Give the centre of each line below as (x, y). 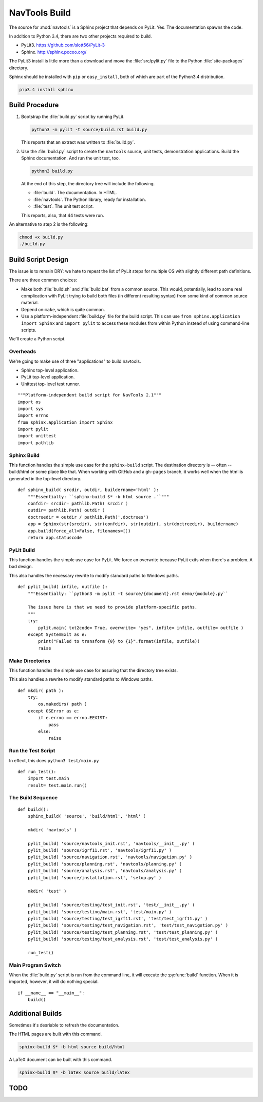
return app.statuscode (55, 537)
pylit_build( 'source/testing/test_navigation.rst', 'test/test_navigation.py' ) (128, 925)
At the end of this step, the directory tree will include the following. (88, 184)
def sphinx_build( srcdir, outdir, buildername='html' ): (88, 490)
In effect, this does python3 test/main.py (54, 760)
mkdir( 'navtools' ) (52, 830)
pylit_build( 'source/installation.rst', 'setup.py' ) (94, 877)
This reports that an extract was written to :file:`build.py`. (78, 142)
